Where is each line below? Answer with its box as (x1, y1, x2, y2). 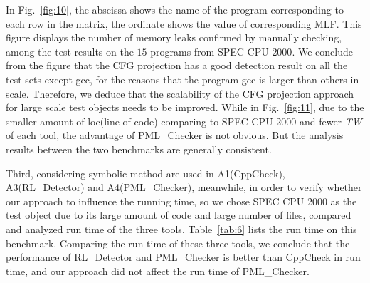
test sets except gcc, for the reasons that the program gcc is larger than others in (6, 71, 359, 86)
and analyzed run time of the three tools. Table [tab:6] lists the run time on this (6, 221, 357, 236)
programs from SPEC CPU (150, 43, 269, 58)
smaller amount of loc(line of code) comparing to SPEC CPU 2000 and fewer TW (6, 113, 362, 128)
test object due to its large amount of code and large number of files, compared (6, 207, 351, 222)
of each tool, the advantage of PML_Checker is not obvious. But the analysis (6, 128, 344, 143)
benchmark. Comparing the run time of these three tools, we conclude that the (6, 235, 350, 250)
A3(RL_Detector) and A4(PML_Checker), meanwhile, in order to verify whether (6, 180, 362, 195)
